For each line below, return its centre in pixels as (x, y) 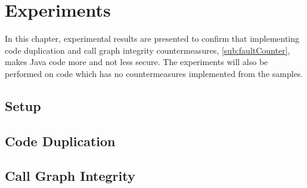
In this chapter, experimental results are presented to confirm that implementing (152, 38)
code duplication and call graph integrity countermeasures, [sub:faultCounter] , (148, 50)
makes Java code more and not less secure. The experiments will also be (137, 62)
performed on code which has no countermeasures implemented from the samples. (154, 73)
